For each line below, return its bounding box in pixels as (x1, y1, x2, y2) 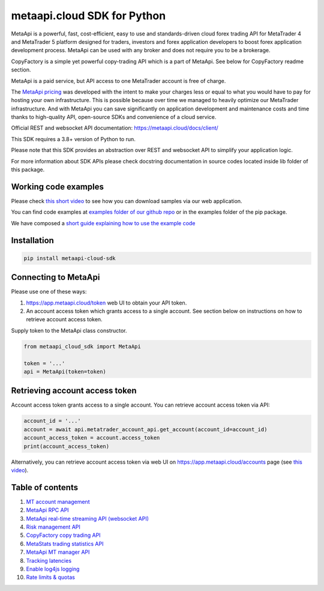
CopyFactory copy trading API (26, 532, 101, 539)
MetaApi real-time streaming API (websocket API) (26, 515, 149, 522)
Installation (11, 235, 54, 246)
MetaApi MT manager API (26, 548, 90, 556)
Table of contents (11, 482, 78, 492)
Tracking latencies (26, 557, 72, 564)
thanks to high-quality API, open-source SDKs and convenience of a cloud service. (11, 114, 217, 121)
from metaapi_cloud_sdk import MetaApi (23, 343, 141, 350)
